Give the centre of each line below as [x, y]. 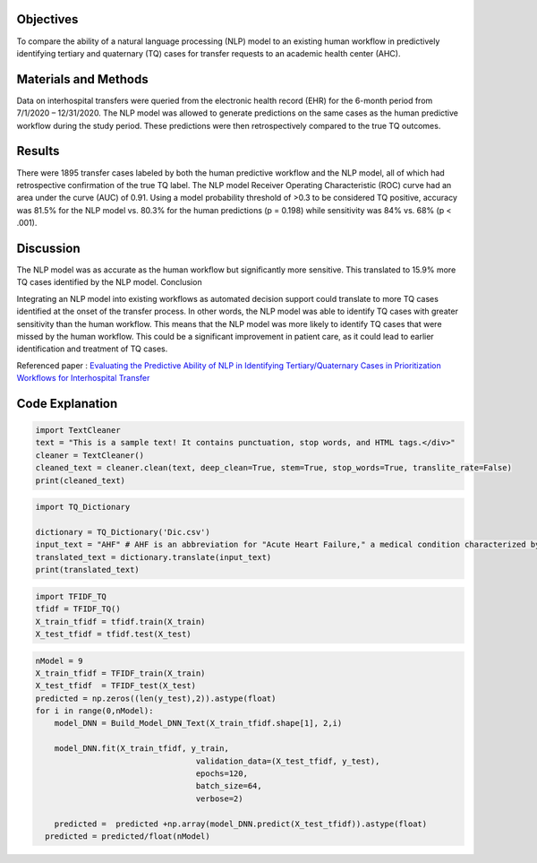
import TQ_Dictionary [83, 507]
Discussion [48, 248]
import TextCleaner [78, 431]
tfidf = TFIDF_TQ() [78, 609]
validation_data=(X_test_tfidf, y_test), [288, 761]
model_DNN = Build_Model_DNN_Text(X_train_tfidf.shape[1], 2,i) [198, 723]
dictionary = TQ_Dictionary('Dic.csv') [123, 532]
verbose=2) [219, 798]
